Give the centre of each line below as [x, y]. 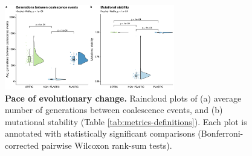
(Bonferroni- [221, 133]
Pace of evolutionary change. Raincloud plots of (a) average [123, 98]
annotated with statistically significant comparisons [100, 133]
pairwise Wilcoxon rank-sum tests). [107, 145]
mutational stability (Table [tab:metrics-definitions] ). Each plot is [126, 121]
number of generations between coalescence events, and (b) [114, 110]
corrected [22, 145]
